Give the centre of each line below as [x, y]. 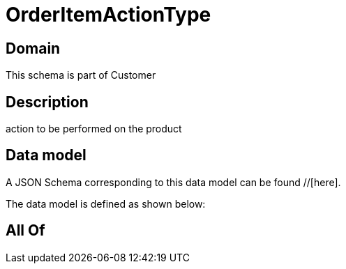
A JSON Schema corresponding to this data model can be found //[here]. [173, 182]
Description [47, 102]
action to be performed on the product [94, 129]
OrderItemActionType [108, 15]
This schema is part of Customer [81, 75]
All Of [25, 231]
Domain [33, 48]
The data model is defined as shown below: [106, 203]
